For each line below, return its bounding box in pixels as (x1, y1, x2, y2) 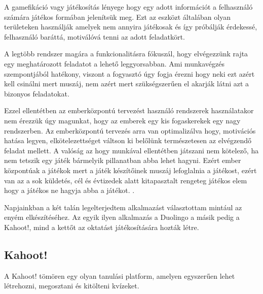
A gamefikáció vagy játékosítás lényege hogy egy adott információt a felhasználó (4, 2, 253, 12)
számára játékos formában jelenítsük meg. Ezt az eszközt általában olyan (4, 11, 231, 22)
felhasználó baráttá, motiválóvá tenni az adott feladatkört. (4, 31, 185, 42)
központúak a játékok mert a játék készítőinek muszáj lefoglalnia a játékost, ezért (4, 165, 257, 175)
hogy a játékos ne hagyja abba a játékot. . (4, 185, 135, 195)
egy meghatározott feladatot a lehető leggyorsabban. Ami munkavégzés (4, 58, 224, 69)
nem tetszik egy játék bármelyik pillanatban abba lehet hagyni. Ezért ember (4, 155, 241, 166)
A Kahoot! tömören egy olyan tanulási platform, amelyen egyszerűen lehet (4, 270, 235, 281)
